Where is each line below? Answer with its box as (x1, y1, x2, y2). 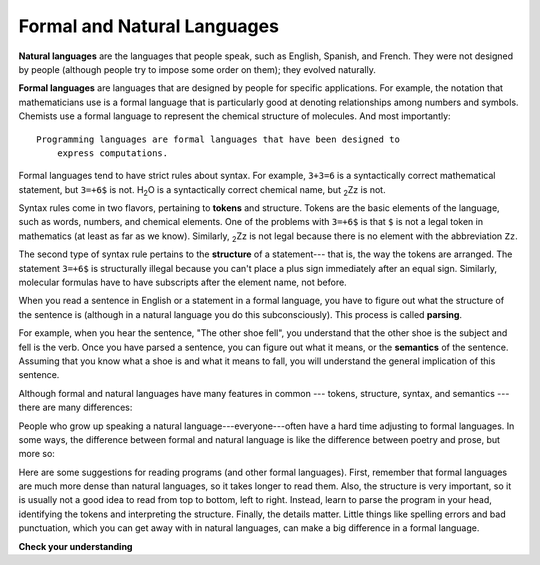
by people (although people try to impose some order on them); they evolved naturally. (18, 63, 377, 75)
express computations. (56, 147, 169, 159)
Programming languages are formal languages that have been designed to (36, 133, 400, 145)
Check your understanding (18, 540, 133, 552)
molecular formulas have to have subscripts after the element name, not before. (18, 276, 347, 289)
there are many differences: (18, 401, 133, 414)
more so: (18, 448, 55, 460)
